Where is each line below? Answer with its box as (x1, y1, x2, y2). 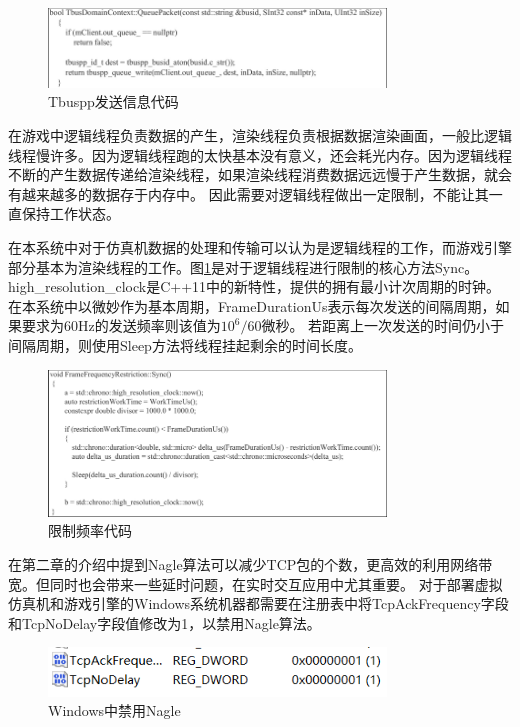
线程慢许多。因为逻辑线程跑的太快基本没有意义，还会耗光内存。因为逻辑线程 (8, 144, 512, 165)
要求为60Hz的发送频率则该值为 (21, 315, 221, 336)
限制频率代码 (48, 520, 132, 541)
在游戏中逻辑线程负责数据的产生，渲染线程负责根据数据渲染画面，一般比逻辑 (8, 125, 512, 146)
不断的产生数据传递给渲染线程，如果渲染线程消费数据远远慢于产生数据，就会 (8, 164, 512, 185)
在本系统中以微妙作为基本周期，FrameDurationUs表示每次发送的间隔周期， (8, 295, 496, 316)
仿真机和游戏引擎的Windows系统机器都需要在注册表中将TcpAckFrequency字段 (8, 593, 509, 614)
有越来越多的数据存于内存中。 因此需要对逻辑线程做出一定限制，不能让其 (8, 183, 489, 204)
